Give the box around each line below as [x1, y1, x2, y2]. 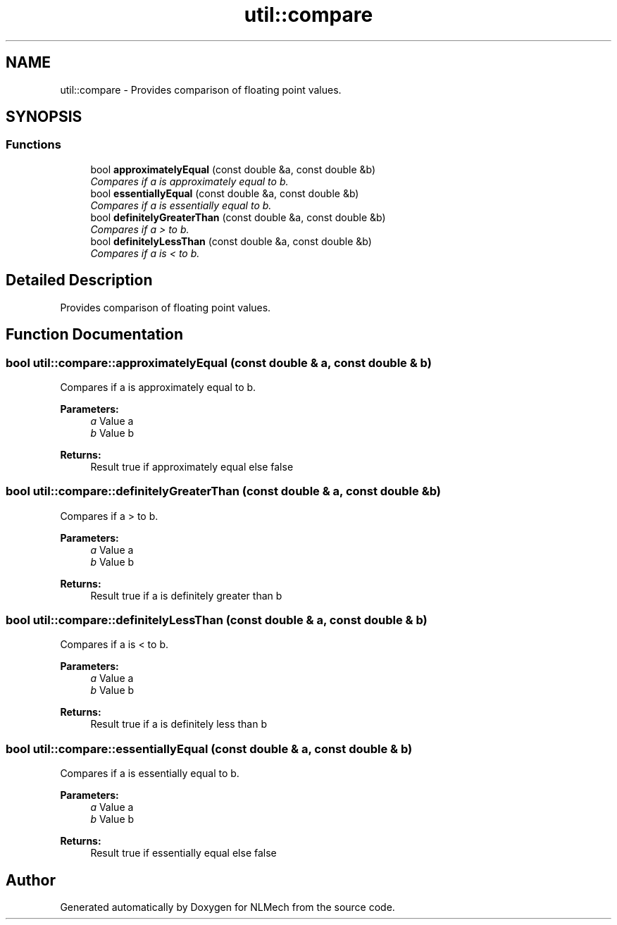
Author [6, 871, 56, 889]
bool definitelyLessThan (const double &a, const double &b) [90, 235, 372, 247]
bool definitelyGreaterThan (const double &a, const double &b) [90, 211, 386, 223]
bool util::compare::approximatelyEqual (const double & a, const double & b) [6, 355, 432, 370]
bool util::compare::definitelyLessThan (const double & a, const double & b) [6, 613, 428, 627]
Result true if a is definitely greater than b [90, 589, 282, 602]
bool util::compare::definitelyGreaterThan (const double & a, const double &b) [6, 484, 441, 499]
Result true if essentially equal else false [90, 847, 277, 859]
